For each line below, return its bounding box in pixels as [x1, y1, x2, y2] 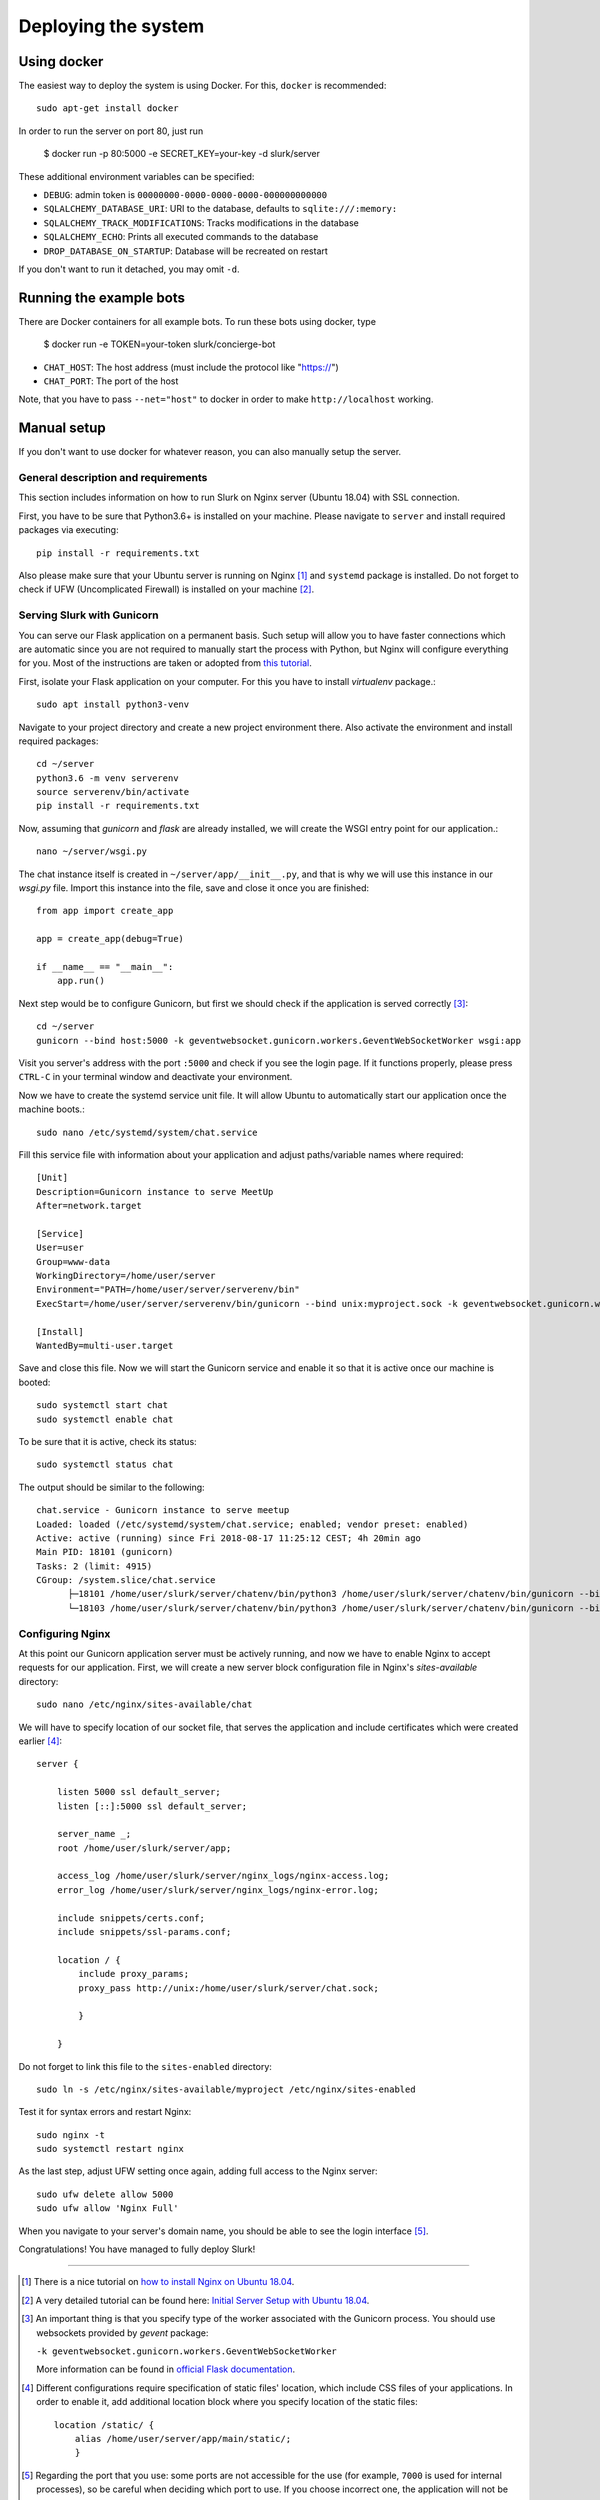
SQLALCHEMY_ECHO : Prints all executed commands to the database [43, 231, 319, 243]
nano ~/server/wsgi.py [36, 846, 148, 857]
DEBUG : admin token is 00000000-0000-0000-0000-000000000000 [43, 189, 328, 201]
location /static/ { [53, 2419, 155, 2430]
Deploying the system [18, 15, 205, 37]
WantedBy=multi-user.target [36, 1340, 174, 1351]
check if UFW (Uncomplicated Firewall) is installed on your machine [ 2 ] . [18, 583, 315, 595]
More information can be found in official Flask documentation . [36, 2363, 296, 2375]
